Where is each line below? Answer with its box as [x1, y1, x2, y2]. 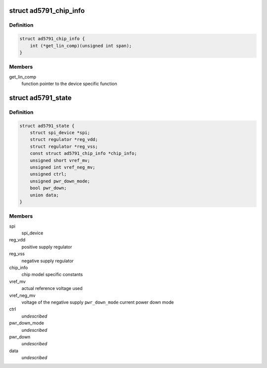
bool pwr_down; [30, 185, 67, 191]
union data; [30, 192, 59, 198]
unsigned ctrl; [30, 171, 67, 177]
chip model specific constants [21, 272, 83, 277]
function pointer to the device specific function [21, 81, 117, 87]
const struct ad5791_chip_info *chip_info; [30, 151, 137, 156]
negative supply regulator [21, 258, 74, 264]
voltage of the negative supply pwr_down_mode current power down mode [21, 299, 174, 305]
